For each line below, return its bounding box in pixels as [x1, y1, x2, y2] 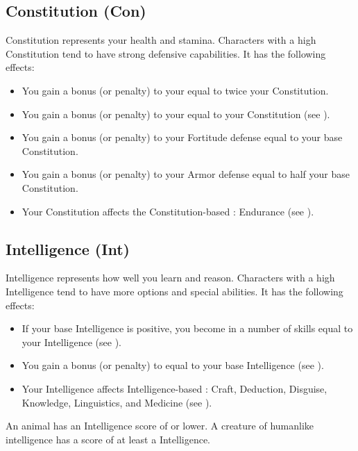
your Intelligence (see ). [22, 334, 122, 349]
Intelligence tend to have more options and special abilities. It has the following [6, 284, 343, 298]
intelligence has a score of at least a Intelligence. [6, 432, 210, 446]
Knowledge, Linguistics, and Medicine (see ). [22, 395, 212, 409]
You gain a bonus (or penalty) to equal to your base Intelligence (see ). [22, 358, 324, 372]
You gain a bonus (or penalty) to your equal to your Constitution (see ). [22, 106, 330, 121]
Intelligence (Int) [6, 238, 130, 259]
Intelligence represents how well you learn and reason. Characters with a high [6, 270, 335, 285]
